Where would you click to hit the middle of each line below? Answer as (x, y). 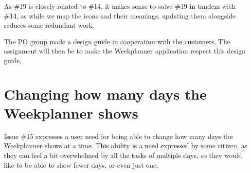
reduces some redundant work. (49, 25)
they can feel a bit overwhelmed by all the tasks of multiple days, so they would (123, 155)
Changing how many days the (105, 94)
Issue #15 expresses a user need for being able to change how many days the (118, 136)
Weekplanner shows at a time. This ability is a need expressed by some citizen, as (126, 146)
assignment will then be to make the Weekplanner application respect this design (125, 51)
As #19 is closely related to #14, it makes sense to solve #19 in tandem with (120, 6)
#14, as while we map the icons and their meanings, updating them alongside (120, 15)
